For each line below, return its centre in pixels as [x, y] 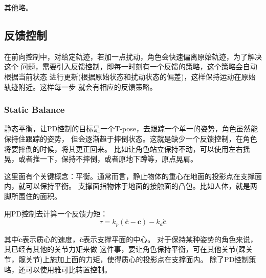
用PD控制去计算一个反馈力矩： [56, 213]
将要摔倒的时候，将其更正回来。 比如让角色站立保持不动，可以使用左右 [124, 148]
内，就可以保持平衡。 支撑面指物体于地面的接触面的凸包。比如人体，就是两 [131, 186]
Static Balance [35, 110]
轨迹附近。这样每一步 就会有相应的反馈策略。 [81, 86]
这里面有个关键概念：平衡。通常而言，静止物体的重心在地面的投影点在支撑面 [133, 176]
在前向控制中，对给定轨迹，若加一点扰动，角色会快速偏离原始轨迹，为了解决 [133, 56]
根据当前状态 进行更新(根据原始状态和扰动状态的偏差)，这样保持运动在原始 [130, 76]
